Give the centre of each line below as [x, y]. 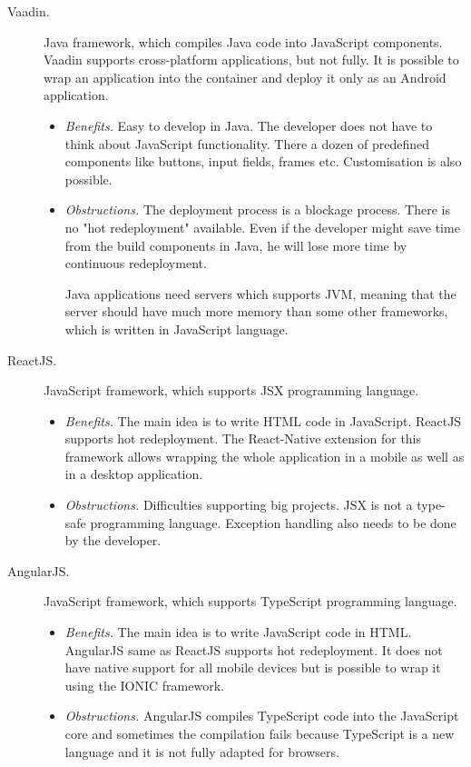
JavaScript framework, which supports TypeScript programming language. [250, 601]
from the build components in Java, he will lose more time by [236, 245]
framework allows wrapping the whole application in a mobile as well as [265, 456]
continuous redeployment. [136, 263]
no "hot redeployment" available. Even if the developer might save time [262, 227]
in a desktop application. [134, 474]
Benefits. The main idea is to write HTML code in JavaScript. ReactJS [263, 420]
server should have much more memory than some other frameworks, [256, 311]
